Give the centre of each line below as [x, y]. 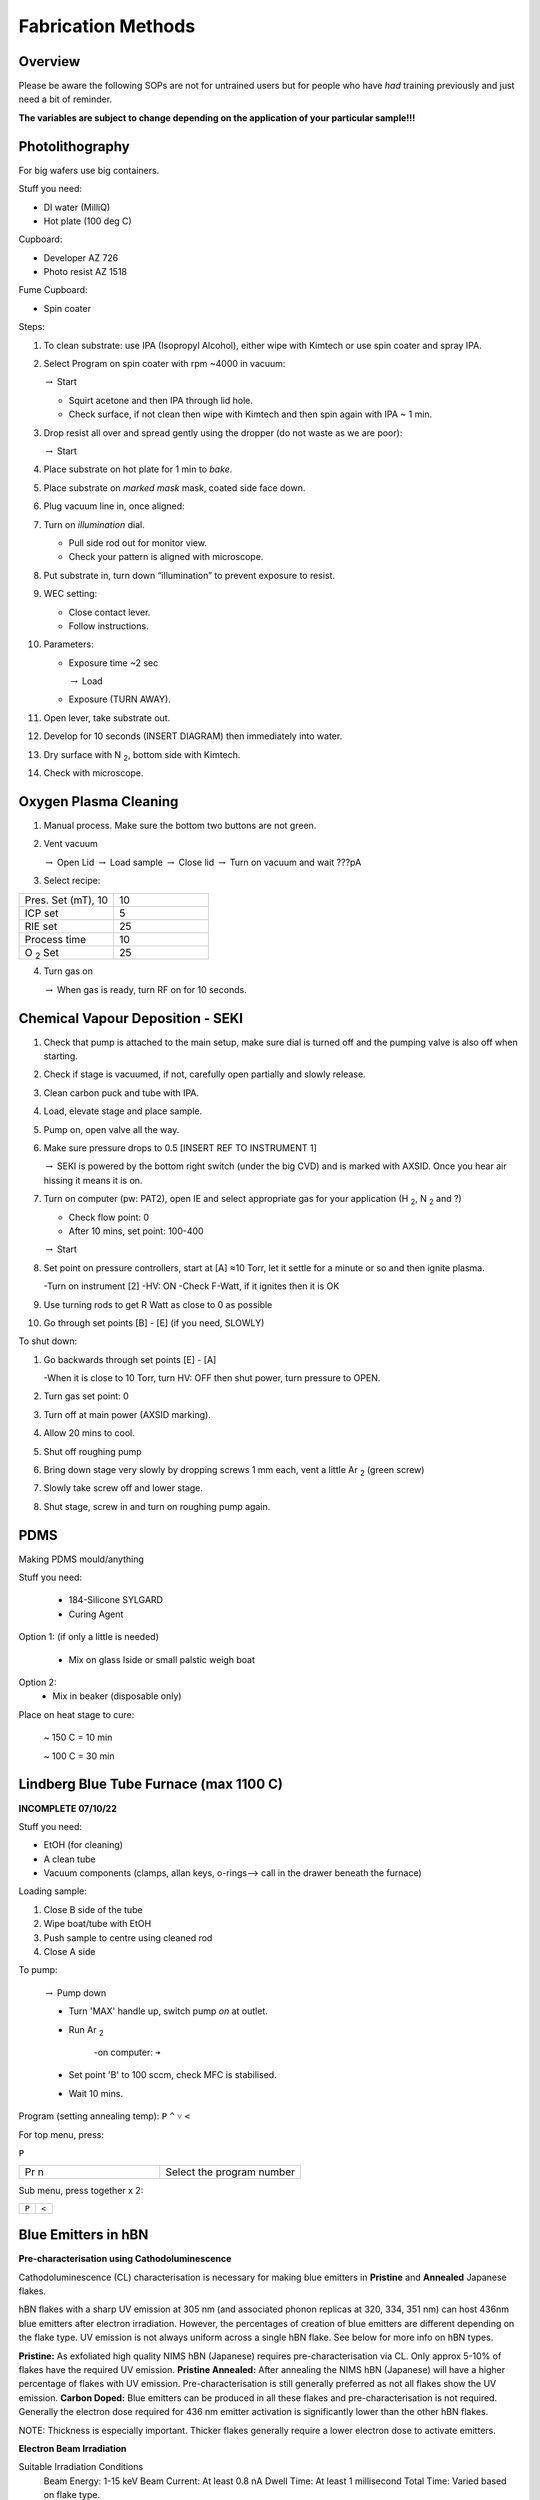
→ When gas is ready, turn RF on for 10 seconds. [146, 989]
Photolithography [74, 146]
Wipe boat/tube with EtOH [97, 1924]
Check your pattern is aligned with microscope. [166, 557]
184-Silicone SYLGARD [116, 1600]
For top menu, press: [61, 2134]
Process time [55, 939]
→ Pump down [76, 1992]
